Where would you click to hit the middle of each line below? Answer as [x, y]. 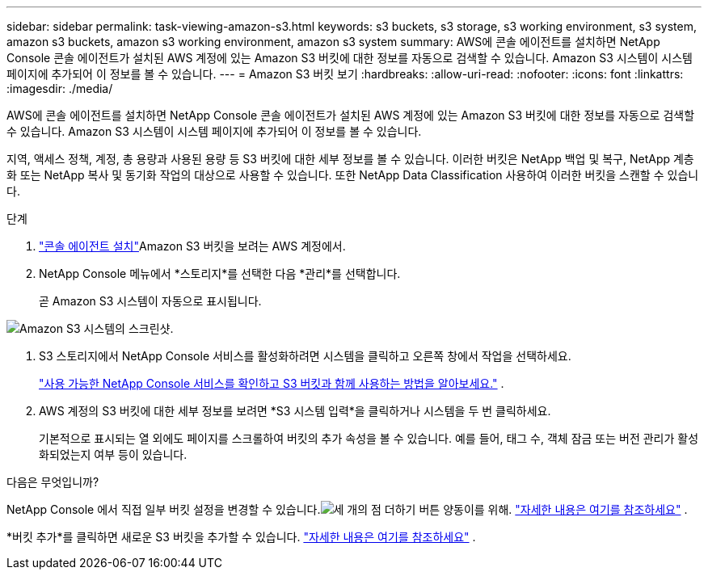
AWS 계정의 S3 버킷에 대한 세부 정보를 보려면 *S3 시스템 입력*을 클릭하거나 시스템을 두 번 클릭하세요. [295, 411]
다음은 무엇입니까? [53, 482]
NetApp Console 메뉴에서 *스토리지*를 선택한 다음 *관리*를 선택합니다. [220, 273]
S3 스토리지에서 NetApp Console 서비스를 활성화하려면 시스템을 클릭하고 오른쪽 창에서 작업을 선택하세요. [305, 356]
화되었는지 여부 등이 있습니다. [113, 454]
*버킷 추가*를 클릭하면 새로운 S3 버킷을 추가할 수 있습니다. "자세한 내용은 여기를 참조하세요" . [241, 537]
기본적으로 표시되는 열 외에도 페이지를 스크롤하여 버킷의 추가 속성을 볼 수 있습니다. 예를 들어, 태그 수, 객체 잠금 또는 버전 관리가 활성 [369, 438]
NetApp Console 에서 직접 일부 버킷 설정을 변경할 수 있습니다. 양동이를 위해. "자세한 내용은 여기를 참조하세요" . [347, 509]
